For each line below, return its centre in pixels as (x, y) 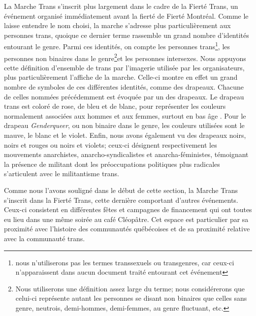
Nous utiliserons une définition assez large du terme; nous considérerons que (130, 288)
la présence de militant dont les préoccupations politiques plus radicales (112, 164)
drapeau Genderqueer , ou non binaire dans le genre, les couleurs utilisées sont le (124, 125)
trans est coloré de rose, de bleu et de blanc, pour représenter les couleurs (115, 106)
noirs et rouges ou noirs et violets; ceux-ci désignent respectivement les (111, 144)
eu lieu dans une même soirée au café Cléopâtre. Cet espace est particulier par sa (126, 219)
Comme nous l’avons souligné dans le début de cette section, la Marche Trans (121, 190)
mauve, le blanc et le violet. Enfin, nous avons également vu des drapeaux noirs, (125, 135)
